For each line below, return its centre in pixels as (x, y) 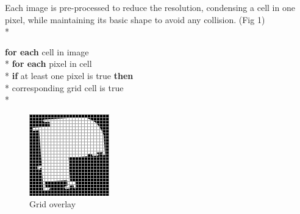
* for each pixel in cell (48, 64)
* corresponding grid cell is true (64, 87)
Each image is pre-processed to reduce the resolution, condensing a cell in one (150, 7)
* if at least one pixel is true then (69, 75)
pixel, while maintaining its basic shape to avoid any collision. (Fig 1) (135, 19)
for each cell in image (47, 51)
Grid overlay (53, 204)
